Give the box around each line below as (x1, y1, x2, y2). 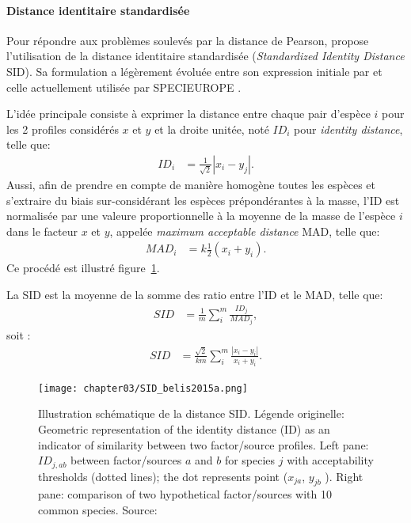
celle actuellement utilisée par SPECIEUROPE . (6, 78, 242, 95)
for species (224, 452, 276, 468)
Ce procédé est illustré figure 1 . (6, 260, 160, 276)
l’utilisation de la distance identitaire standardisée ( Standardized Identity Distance (6, 47, 405, 64)
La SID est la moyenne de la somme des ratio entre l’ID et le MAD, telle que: (6, 286, 383, 302)
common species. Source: (38, 502, 158, 518)
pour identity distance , (294, 120, 403, 137)
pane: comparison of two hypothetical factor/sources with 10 (38, 486, 332, 502)
